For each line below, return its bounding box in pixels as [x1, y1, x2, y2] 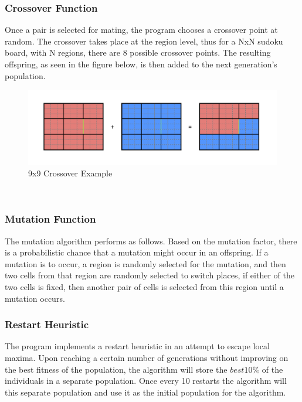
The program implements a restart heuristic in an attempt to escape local [5, 340, 270, 352]
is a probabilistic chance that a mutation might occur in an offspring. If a [5, 246, 269, 258]
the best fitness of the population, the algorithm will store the [5, 363, 228, 375]
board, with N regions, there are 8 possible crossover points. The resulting [5, 46, 271, 59]
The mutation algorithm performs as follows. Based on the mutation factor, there [5, 234, 297, 247]
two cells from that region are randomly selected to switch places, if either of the [5, 269, 294, 281]
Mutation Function [5, 212, 96, 226]
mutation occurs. [5, 292, 65, 304]
